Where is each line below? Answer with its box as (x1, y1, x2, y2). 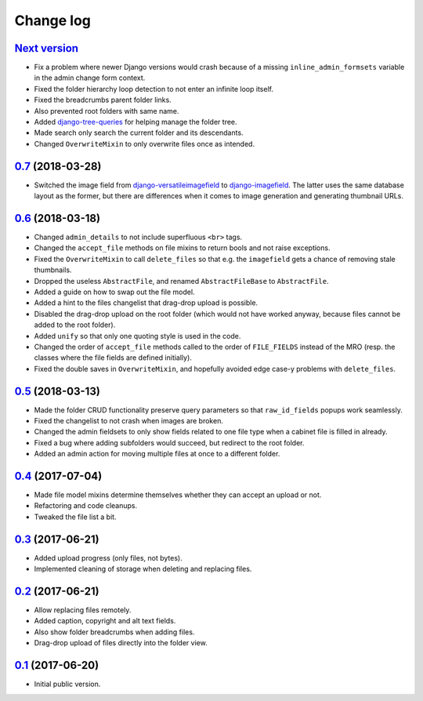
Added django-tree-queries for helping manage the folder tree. (34, 118, 238, 127)
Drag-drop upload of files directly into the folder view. (34, 638, 208, 648)
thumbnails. (34, 265, 72, 274)
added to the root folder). (34, 320, 116, 329)
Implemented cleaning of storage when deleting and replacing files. (34, 565, 252, 574)
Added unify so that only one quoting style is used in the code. (34, 331, 241, 340)
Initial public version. (34, 679, 101, 689)
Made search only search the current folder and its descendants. (34, 128, 244, 137)
